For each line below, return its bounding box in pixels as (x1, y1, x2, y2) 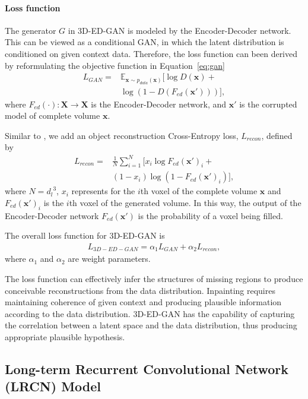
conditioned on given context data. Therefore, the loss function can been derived (5, 47, 298, 59)
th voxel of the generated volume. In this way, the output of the (69, 196, 301, 208)
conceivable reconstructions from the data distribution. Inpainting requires (5, 284, 275, 296)
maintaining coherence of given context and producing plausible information (5, 296, 282, 308)
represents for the (71, 185, 135, 197)
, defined (261, 129, 293, 141)
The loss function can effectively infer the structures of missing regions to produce (5, 273, 303, 285)
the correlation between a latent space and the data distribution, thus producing (5, 319, 297, 331)
